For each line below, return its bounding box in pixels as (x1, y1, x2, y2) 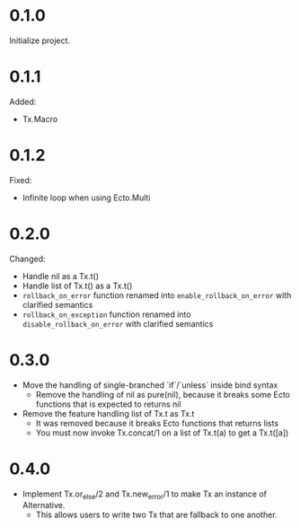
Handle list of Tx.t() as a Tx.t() (22, 280, 133, 291)
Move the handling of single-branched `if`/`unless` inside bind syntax (22, 379, 278, 391)
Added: (9, 96, 37, 107)
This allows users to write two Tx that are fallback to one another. (35, 509, 278, 521)
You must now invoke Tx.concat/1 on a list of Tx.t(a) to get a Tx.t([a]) (35, 427, 289, 438)
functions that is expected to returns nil (35, 399, 181, 409)
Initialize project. (9, 35, 70, 46)
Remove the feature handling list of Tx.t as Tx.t (22, 408, 195, 418)
